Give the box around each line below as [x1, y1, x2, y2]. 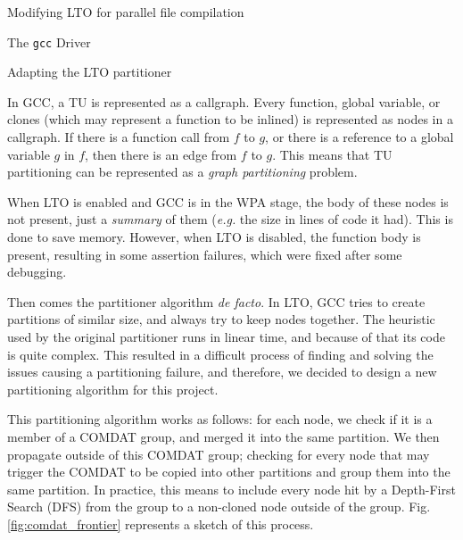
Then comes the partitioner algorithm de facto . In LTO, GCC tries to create [7, 292, 426, 311]
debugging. [7, 262, 67, 281]
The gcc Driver [7, 32, 91, 51]
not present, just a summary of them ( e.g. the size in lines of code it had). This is [7, 210, 453, 228]
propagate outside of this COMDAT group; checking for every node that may [7, 444, 430, 463]
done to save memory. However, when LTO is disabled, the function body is [7, 228, 421, 245]
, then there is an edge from [85, 145, 237, 163]
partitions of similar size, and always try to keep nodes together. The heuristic [7, 310, 435, 328]
